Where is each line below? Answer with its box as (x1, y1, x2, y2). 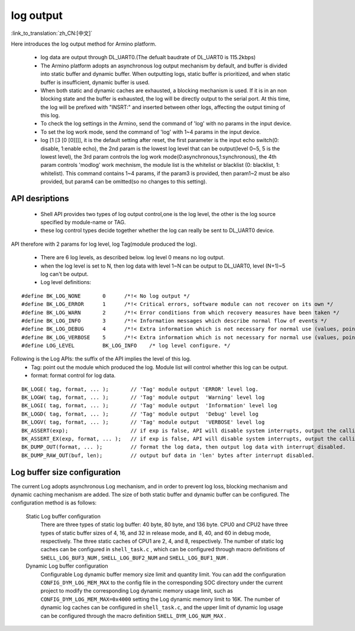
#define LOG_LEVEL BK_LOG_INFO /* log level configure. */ (21, 342, 231, 349)
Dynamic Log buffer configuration (25, 562, 109, 569)
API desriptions (11, 194, 69, 204)
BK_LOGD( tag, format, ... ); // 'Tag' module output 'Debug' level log (21, 410, 259, 417)
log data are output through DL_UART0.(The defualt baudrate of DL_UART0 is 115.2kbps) (40, 54, 256, 61)
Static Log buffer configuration (25, 513, 101, 520)
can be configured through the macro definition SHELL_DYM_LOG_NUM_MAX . (40, 612, 227, 619)
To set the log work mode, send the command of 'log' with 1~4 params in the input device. (40, 128, 262, 136)
